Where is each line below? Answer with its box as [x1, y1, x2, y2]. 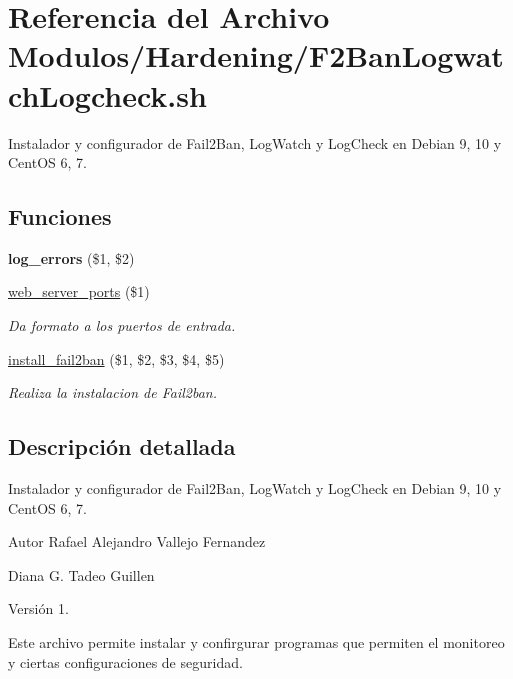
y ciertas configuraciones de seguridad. [8, 651, 243, 672]
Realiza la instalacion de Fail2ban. [8, 382, 218, 403]
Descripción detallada [8, 431, 236, 462]
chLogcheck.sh [8, 74, 207, 115]
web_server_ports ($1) [8, 281, 150, 302]
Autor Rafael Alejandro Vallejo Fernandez [8, 531, 266, 552]
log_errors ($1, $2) [8, 247, 135, 268]
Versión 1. [8, 598, 69, 619]
